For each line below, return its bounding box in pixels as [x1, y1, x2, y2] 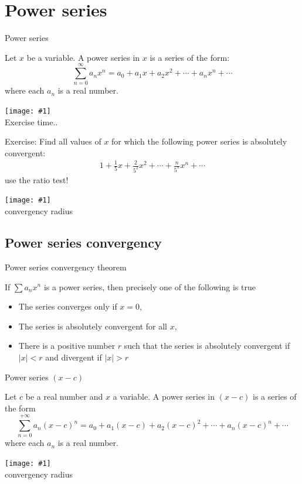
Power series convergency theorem [5, 260, 127, 273]
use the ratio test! [5, 173, 69, 186]
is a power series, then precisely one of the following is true [43, 280, 256, 293]
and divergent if [45, 351, 102, 363]
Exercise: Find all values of [5, 135, 101, 147]
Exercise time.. [5, 115, 58, 128]
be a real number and [25, 390, 103, 403]
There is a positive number [18, 339, 116, 352]
